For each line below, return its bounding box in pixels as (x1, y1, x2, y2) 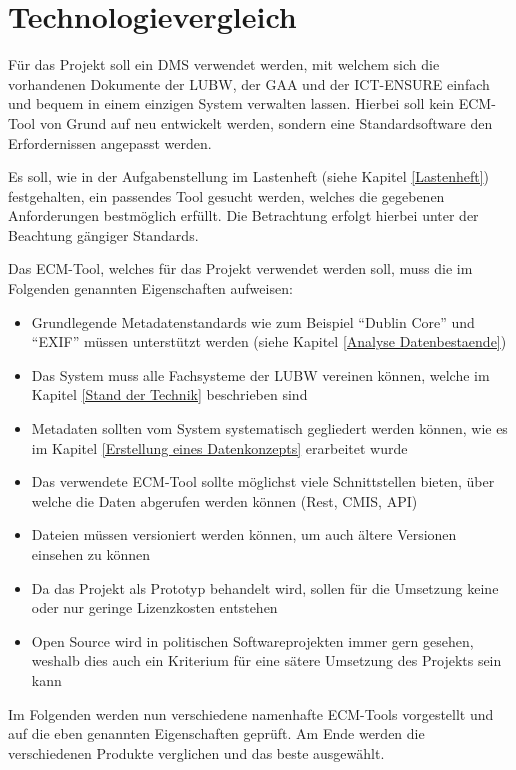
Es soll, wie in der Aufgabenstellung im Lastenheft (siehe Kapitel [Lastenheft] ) (8, 166, 489, 187)
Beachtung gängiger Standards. (8, 224, 199, 245)
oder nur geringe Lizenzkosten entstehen (31, 597, 278, 618)
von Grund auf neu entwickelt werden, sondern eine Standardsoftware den (39, 112, 493, 133)
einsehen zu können (31, 544, 151, 564)
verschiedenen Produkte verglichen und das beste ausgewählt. (8, 742, 385, 763)
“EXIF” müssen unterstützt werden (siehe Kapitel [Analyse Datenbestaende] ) (31, 331, 507, 352)
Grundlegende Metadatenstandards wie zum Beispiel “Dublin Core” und (31, 311, 475, 332)
